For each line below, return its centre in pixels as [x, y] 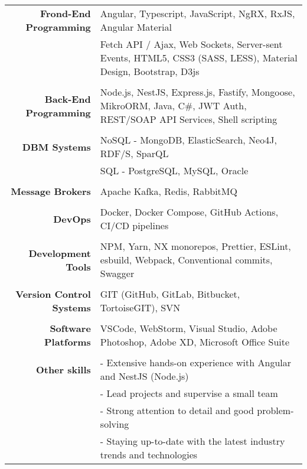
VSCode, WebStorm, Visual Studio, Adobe [189, 328]
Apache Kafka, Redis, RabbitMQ [169, 191]
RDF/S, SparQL [134, 153]
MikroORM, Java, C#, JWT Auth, [173, 105]
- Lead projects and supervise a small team [189, 393]
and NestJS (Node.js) [144, 376]
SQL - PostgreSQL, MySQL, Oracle [174, 170]
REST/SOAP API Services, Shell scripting [189, 119]
